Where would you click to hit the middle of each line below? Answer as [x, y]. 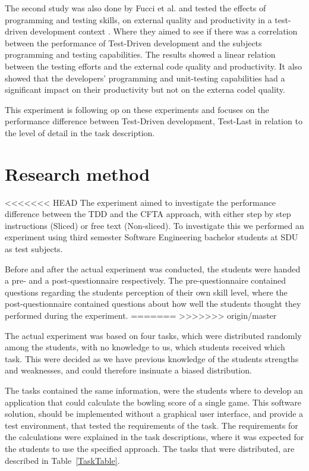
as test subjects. [34, 249]
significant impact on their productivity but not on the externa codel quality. [145, 90]
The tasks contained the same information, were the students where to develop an [154, 390]
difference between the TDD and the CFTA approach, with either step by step [148, 214]
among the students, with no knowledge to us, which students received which [145, 347]
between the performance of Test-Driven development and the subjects [133, 43]
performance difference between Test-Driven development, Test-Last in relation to [154, 121]
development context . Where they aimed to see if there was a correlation [164, 31]
